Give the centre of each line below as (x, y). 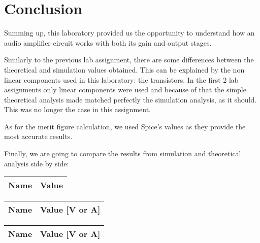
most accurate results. (38, 136)
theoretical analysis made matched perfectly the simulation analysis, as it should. (131, 99)
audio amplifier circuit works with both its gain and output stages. (108, 42)
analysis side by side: (37, 163)
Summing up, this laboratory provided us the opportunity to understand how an (129, 33)
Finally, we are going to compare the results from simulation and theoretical (123, 153)
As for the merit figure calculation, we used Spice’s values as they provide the (125, 126)
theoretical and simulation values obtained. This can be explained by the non (124, 69)
